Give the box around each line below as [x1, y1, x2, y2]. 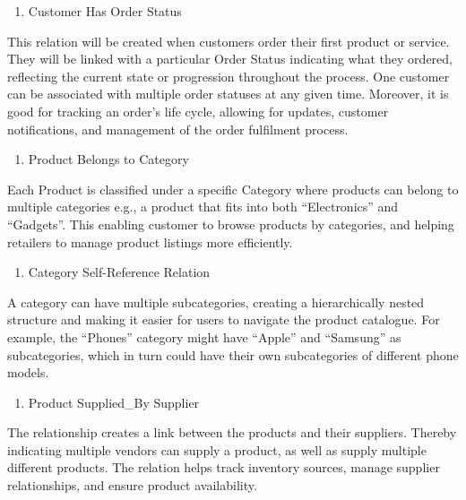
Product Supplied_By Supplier [28, 392, 200, 411]
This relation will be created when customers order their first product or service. [7, 31, 450, 50]
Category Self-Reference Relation [28, 263, 211, 281]
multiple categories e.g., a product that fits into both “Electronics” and [7, 197, 399, 216]
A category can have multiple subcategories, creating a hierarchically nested [7, 292, 425, 311]
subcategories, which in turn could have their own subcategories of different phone [7, 345, 459, 364]
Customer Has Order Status [28, 2, 182, 20]
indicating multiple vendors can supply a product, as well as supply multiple [7, 440, 427, 459]
